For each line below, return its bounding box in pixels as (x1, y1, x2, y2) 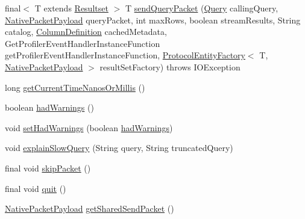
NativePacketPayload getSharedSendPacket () (5, 202, 174, 215)
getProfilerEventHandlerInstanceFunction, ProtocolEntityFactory (5, 49, 245, 61)
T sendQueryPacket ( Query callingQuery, (125, 2, 278, 14)
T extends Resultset (34, 2, 108, 14)
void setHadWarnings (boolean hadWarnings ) (5, 121, 173, 134)
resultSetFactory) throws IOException (99, 60, 241, 73)
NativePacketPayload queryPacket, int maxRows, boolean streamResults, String (5, 13, 301, 26)
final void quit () (5, 182, 66, 194)
